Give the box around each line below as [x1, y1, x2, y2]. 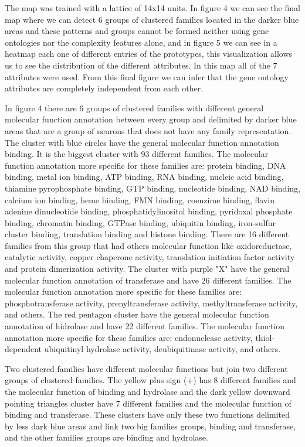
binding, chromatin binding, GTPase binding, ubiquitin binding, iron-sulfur [5, 216, 276, 228]
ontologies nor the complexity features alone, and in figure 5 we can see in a [5, 36, 277, 48]
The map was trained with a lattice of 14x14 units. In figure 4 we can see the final [5, 2, 300, 13]
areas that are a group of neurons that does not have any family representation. [5, 124, 292, 137]
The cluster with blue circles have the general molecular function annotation [5, 136, 279, 148]
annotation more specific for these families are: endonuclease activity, [5, 331, 253, 343]
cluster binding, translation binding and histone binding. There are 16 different [5, 228, 289, 240]
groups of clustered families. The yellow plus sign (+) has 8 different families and [5, 374, 296, 386]
